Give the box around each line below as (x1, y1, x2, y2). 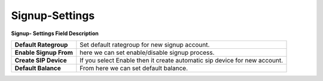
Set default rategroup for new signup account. (80, 40, 210, 49)
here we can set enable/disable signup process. (80, 48, 215, 57)
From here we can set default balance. (80, 64, 188, 72)
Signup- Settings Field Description (11, 30, 99, 37)
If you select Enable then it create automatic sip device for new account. (80, 56, 284, 64)
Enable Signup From (14, 48, 73, 57)
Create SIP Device (14, 56, 67, 64)
